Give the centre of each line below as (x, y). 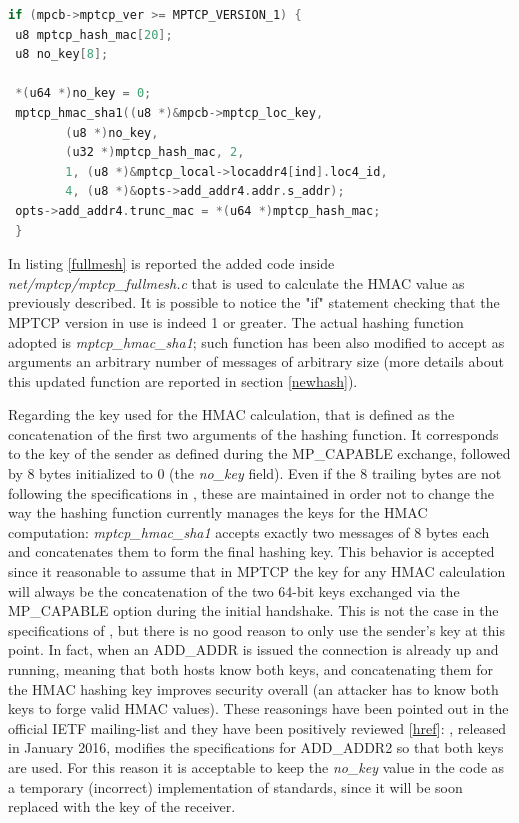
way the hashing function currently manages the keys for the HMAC (218, 512)
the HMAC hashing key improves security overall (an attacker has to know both (253, 688)
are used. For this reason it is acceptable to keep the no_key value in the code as (256, 766)
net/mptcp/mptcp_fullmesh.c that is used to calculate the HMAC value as (236, 282)
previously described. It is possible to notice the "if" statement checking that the (254, 302)
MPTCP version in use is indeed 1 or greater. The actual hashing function (236, 321)
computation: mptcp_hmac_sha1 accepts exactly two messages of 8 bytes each (249, 531)
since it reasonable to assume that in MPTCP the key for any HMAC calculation (257, 571)
